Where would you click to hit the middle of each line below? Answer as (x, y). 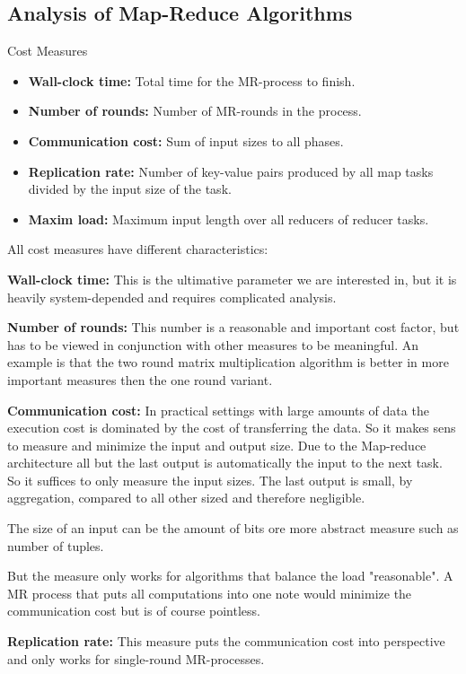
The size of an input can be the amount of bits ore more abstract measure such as (233, 528)
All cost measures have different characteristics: (138, 249)
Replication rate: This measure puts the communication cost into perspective (226, 641)
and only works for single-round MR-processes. (136, 658)
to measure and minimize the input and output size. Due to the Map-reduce (217, 445)
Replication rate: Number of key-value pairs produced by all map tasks (231, 171)
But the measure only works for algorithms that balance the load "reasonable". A (230, 576)
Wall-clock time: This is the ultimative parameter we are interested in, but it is (232, 279)
